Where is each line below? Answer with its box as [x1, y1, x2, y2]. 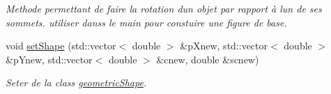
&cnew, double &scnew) [156, 52, 259, 66]
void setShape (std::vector [6, 38, 116, 53]
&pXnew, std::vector [180, 38, 268, 53]
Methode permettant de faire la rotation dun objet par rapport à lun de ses [6, 1, 322, 15]
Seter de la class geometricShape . [6, 75, 147, 90]
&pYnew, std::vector [6, 52, 93, 66]
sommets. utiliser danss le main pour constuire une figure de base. [6, 15, 287, 29]
